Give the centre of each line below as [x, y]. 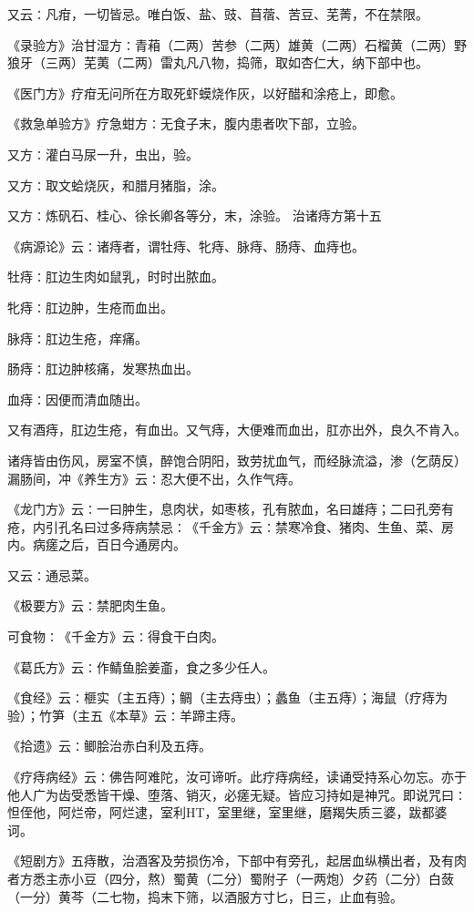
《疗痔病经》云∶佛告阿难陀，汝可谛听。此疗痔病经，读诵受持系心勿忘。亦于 [237, 777]
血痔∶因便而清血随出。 [77, 399]
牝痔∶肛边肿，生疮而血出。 [90, 307]
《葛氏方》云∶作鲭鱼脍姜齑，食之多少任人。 [141, 666]
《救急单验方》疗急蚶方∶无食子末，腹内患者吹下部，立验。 [186, 123]
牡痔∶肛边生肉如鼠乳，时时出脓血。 [116, 277]
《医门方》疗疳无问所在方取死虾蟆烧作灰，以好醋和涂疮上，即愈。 [205, 92]
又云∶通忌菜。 [52, 574]
